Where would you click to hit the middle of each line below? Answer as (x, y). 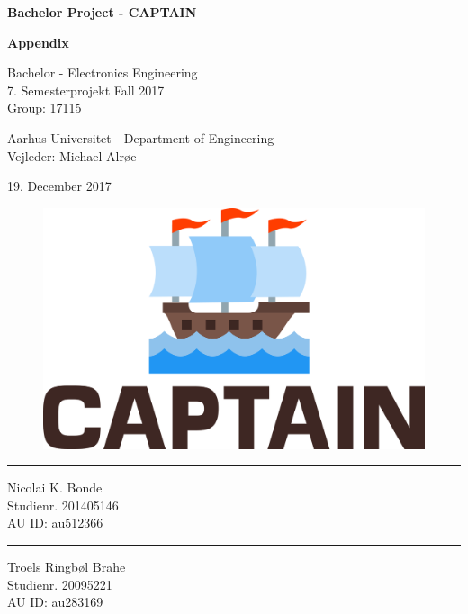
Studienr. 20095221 (60, 584)
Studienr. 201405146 (63, 505)
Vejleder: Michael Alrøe (72, 155)
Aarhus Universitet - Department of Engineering (141, 137)
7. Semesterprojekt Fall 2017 (86, 90)
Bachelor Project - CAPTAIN (102, 12)
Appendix (38, 42)
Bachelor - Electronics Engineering (103, 72)
